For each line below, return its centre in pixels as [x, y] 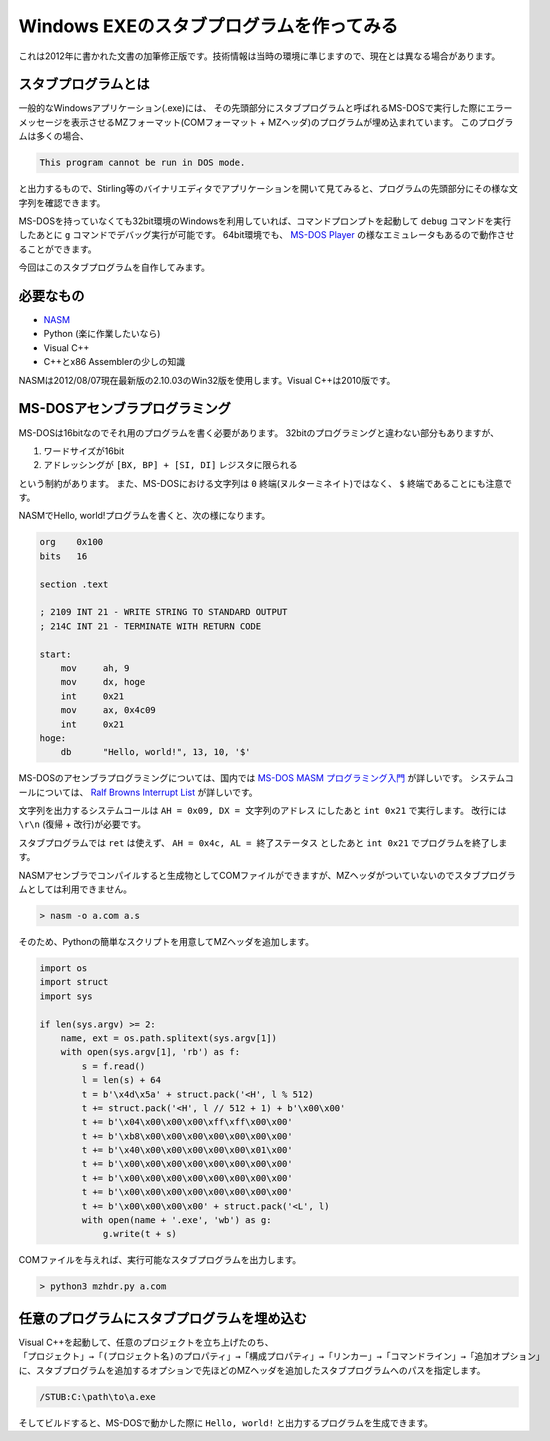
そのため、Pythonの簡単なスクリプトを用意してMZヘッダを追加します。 [166, 942]
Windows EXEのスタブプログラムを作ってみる [208, 26]
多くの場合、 [62, 136]
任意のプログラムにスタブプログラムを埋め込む [162, 1318]
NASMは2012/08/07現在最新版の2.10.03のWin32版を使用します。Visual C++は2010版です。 [207, 380]
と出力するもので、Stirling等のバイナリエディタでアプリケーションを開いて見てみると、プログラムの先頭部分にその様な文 [268, 189]
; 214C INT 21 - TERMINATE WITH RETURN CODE [150, 626]
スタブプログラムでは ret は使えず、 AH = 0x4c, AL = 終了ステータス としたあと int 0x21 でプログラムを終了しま [263, 842]
